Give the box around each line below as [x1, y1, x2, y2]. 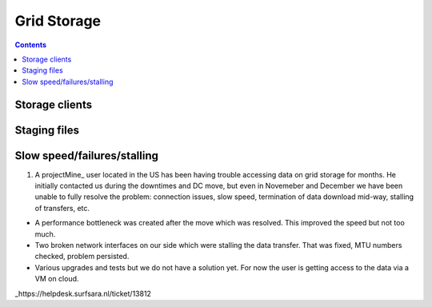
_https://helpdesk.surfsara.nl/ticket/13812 [14, 289, 152, 298]
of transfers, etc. [34, 203, 90, 213]
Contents [14, 40, 47, 50]
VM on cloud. [34, 274, 79, 284]
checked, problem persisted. [34, 252, 130, 261]
